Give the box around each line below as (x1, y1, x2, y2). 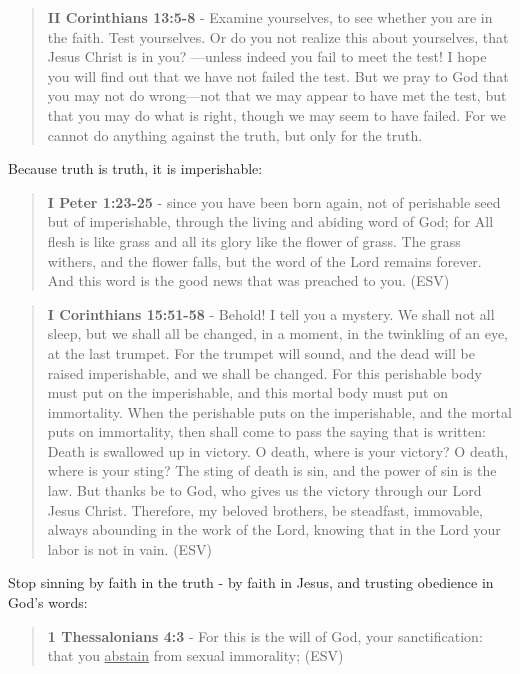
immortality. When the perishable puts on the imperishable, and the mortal (47, 401, 512, 422)
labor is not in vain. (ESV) (47, 538, 212, 559)
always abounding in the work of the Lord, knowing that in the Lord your (47, 519, 501, 540)
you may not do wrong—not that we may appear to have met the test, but (47, 85, 507, 106)
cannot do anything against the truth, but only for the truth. (47, 124, 423, 145)
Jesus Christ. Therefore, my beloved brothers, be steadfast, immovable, (47, 499, 484, 520)
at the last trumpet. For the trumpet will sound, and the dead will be (47, 342, 475, 363)
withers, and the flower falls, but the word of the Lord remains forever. (47, 250, 482, 271)
